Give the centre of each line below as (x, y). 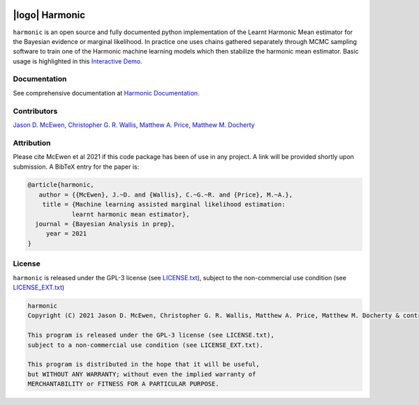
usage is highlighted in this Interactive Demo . (78, 61)
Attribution (32, 143)
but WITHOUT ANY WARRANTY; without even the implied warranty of (142, 374)
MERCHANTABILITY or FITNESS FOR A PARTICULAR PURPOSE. (123, 384)
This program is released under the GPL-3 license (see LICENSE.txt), (151, 335)
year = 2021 (66, 234)
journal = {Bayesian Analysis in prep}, (105, 224)
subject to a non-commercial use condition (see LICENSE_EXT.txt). (146, 345)
